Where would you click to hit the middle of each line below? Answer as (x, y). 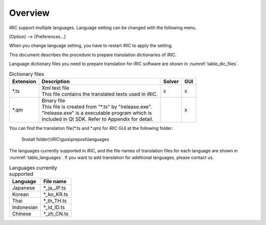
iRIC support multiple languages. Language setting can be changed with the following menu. (103, 28)
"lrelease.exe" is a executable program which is (97, 112)
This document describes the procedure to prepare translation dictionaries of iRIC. (93, 55)
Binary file (53, 100)
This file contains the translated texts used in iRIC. (100, 94)
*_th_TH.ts (55, 201)
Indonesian (25, 207)
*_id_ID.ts (54, 207)
